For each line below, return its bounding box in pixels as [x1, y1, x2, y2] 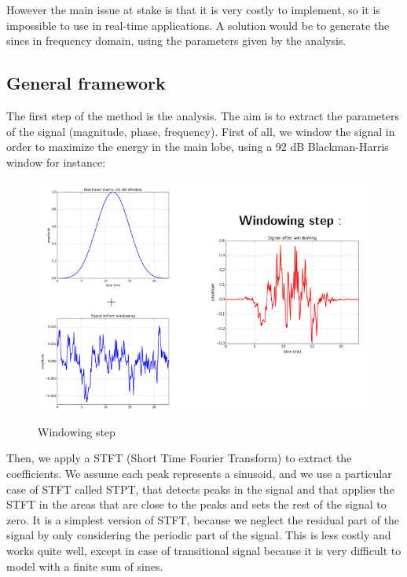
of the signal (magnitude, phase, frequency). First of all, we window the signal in [6, 123, 395, 139]
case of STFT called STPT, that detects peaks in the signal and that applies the [6, 480, 394, 497]
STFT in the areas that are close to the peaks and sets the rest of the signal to [6, 496, 387, 513]
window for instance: [6, 153, 106, 170]
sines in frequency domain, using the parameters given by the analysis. [6, 32, 346, 49]
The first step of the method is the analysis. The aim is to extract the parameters [6, 107, 399, 123]
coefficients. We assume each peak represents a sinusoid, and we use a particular [6, 465, 392, 481]
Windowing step [38, 423, 115, 439]
